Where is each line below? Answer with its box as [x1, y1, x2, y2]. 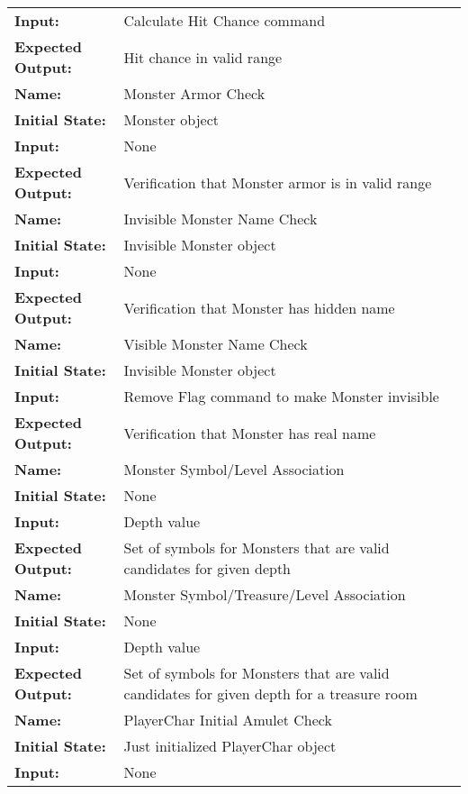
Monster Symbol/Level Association [123, 459, 345, 479]
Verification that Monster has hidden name [123, 297, 395, 318]
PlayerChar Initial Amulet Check [123, 709, 332, 730]
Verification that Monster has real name [123, 422, 376, 443]
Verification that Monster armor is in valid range [123, 171, 432, 193]
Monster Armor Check [123, 83, 265, 104]
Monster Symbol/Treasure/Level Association [123, 584, 406, 605]
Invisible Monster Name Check [123, 208, 318, 229]
